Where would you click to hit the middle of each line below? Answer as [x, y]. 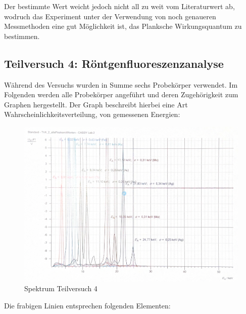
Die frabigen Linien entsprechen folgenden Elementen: [87, 306]
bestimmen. [22, 36]
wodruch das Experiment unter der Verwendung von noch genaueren [110, 16]
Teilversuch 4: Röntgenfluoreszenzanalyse [114, 63]
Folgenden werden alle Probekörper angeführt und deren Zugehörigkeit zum [121, 94]
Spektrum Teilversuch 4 [61, 288]
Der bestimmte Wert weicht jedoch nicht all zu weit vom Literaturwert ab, [119, 6]
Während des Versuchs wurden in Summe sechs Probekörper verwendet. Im [121, 84]
